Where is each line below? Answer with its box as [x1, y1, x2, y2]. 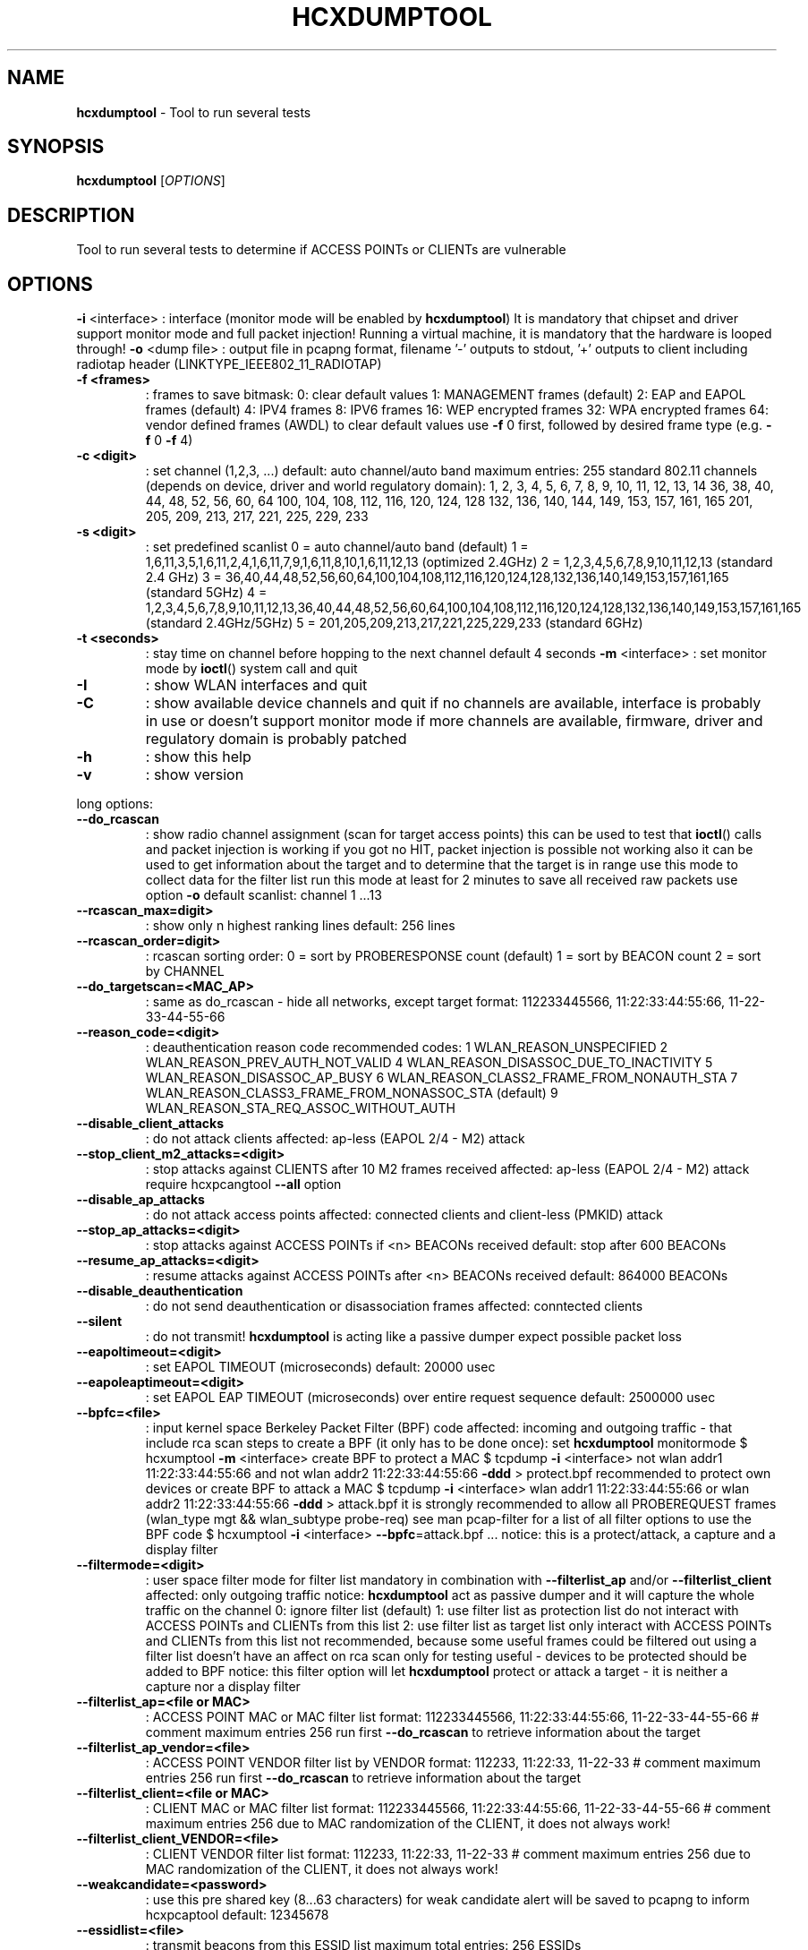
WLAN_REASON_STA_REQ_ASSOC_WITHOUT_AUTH [145, 1100, 455, 1116]
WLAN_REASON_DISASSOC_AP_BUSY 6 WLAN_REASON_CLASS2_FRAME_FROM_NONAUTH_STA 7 [145, 1070, 738, 1086]
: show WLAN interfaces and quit [145, 676, 368, 695]
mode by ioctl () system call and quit [145, 661, 358, 677]
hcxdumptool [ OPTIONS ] [76, 173, 225, 189]
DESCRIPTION [7, 203, 135, 227]
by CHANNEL [145, 963, 225, 979]
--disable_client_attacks [76, 1116, 224, 1132]
